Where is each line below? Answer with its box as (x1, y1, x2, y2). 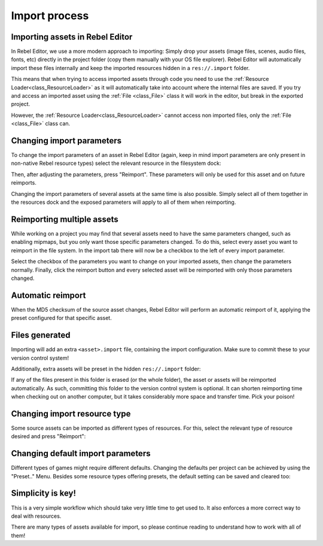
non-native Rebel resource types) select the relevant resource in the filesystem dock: (11, 159, 221, 167)
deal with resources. (11, 512, 62, 520)
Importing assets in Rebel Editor (11, 32, 133, 42)
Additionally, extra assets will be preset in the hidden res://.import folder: (11, 365, 201, 372)
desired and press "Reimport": (11, 433, 86, 440)
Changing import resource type (11, 408, 131, 419)
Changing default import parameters (11, 448, 151, 458)
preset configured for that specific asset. (11, 315, 112, 322)
